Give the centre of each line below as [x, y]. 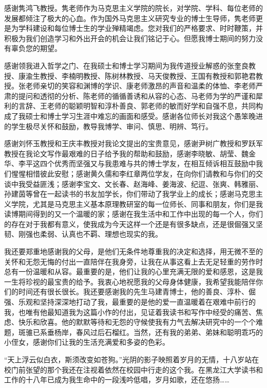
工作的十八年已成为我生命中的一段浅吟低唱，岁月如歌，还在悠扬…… [117, 380]
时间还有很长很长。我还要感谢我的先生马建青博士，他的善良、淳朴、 [133, 292]
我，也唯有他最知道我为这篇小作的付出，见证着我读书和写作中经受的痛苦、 [130, 312]
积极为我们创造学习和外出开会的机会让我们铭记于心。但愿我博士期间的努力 [130, 38]
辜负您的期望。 [36, 48]
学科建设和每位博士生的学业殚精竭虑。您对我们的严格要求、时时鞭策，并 [140, 28]
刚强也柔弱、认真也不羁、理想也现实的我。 [90, 234]
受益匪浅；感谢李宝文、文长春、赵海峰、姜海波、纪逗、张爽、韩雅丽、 [144, 183]
